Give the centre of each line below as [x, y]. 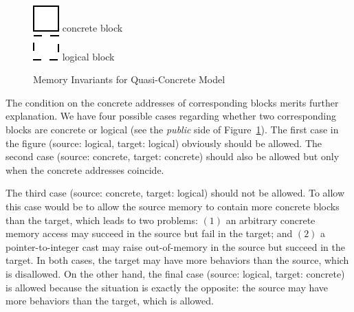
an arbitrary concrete [270, 220]
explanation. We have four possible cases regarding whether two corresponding [171, 116]
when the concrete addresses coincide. [85, 169]
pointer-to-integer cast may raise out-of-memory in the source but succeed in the [175, 246]
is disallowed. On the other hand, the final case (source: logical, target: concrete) [175, 273]
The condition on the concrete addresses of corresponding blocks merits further [172, 102]
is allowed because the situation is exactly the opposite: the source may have [167, 287]
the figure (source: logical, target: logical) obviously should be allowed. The [164, 143]
